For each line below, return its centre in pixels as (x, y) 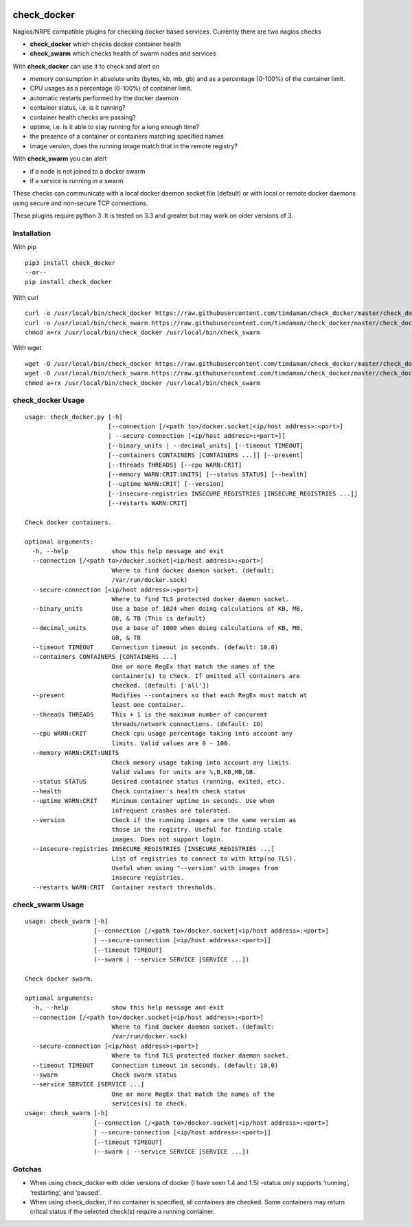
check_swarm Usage (48, 904)
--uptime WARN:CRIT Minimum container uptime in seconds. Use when (153, 801)
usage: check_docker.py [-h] (74, 417)
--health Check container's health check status (139, 791)
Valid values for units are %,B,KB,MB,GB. (184, 772)
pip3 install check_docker (70, 263)
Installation (32, 233)
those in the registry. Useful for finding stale (197, 830)
